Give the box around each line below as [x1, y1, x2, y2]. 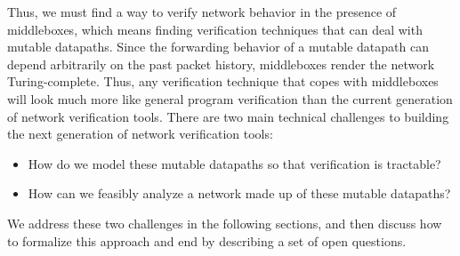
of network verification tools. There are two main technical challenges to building [7, 107, 449, 125]
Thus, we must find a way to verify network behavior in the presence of [7, 3, 397, 20]
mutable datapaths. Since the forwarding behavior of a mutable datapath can [7, 37, 429, 56]
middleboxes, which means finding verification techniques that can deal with [7, 20, 423, 38]
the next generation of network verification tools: [7, 124, 273, 143]
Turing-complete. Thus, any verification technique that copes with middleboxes [7, 72, 439, 91]
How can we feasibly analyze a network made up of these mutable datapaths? [28, 184, 451, 203]
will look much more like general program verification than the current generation [7, 89, 453, 108]
